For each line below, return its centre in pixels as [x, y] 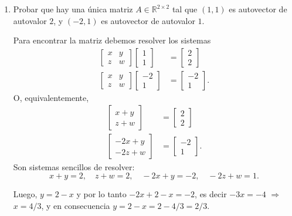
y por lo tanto [101, 194]
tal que [185, 9]
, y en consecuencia [76, 205]
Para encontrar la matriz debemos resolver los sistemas [112, 40]
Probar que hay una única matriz [73, 9]
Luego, [25, 194]
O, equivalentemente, [51, 97]
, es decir [211, 194]
